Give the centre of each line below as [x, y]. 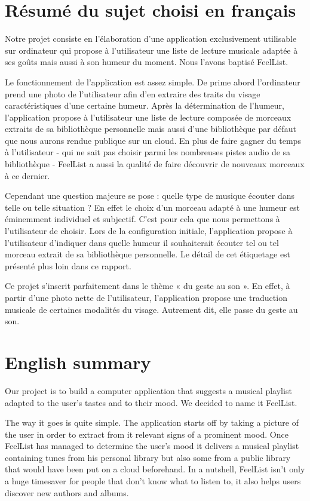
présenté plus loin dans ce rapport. [68, 265]
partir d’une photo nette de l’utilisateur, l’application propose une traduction [146, 297]
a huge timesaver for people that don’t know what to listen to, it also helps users [153, 481]
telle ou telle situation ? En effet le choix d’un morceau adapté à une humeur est [152, 207]
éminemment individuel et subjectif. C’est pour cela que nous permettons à [142, 219]
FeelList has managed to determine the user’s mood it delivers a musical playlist [152, 446]
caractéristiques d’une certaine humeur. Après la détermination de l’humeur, [145, 105]
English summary [78, 362]
